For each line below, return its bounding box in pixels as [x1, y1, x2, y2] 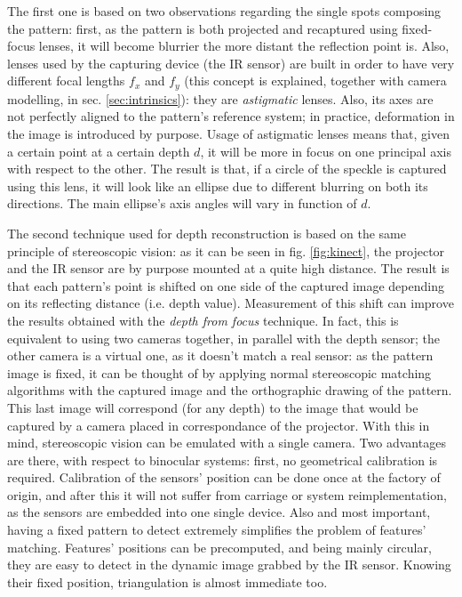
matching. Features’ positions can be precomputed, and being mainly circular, [7, 537, 432, 556]
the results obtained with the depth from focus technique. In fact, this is [7, 311, 399, 329]
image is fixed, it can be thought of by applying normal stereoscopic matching [7, 363, 432, 382]
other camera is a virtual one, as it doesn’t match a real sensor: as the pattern [7, 346, 434, 365]
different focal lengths [7, 71, 125, 90]
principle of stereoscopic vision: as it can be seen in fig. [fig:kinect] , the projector [7, 241, 445, 260]
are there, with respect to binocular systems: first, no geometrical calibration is [7, 450, 438, 469]
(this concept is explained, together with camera [184, 71, 447, 90]
